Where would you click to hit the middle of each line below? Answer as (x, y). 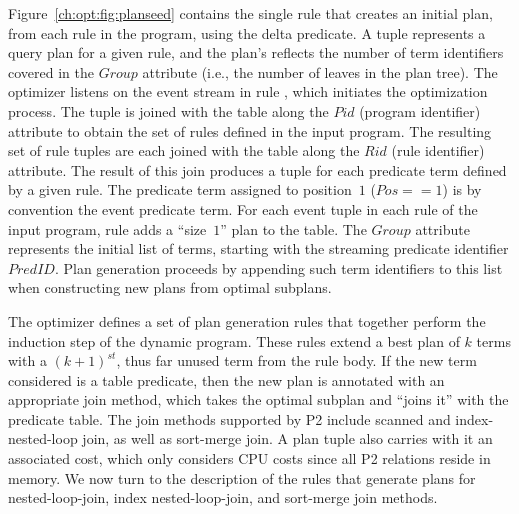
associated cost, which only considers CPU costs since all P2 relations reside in (249, 458)
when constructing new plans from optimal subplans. (170, 287)
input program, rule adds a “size (107, 228)
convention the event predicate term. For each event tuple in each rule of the (243, 208)
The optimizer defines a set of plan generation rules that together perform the (247, 320)
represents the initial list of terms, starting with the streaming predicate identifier (258, 248)
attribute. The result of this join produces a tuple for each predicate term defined (257, 169)
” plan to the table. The (293, 228)
